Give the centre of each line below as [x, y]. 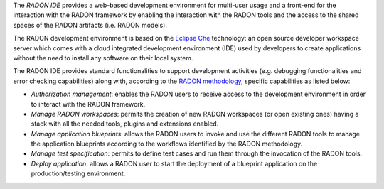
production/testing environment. [78, 173]
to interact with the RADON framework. [88, 104]
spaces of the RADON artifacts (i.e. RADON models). [90, 25]
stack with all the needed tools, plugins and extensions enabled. [125, 124]
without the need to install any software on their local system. [103, 58]
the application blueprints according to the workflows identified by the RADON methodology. [167, 144]
